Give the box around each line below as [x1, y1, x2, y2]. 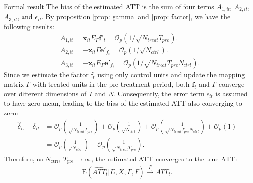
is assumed [215, 88, 248, 98]
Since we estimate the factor [4, 69, 89, 79]
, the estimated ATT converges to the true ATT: [91, 153, 237, 163]
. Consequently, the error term [114, 88, 205, 98]
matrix [4, 79, 24, 89]
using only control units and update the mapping [97, 69, 245, 79]
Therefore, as [4, 153, 43, 163]
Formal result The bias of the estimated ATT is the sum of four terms [4, 1, 214, 11]
